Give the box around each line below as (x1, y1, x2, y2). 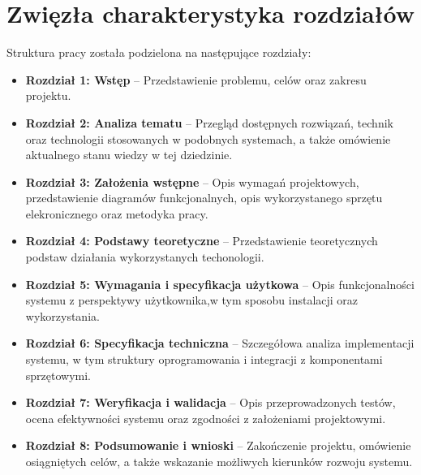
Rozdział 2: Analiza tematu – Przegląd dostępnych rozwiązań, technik (25, 114, 393, 131)
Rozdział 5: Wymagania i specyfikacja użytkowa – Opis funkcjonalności (25, 275, 415, 292)
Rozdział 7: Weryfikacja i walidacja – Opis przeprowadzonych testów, (25, 394, 396, 411)
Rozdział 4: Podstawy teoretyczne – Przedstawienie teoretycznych (25, 232, 378, 249)
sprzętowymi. (25, 366, 92, 383)
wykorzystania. (25, 307, 100, 324)
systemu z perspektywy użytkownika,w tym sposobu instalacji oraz (25, 291, 359, 309)
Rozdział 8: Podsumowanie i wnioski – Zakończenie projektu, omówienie (25, 437, 411, 454)
